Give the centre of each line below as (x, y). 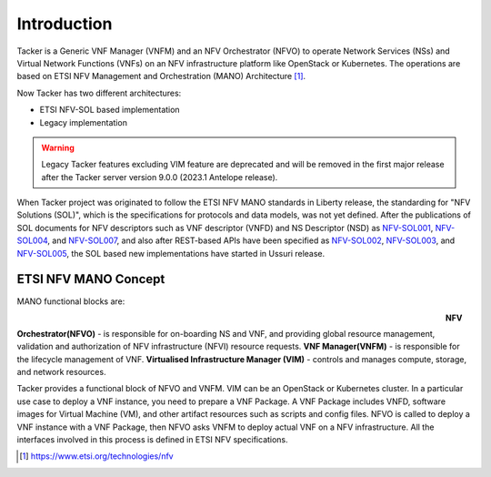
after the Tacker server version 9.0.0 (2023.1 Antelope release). (160, 177)
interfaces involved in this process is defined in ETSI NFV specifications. (152, 440)
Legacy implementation (83, 122)
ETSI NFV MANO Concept (91, 279)
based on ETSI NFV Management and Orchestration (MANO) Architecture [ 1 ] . (161, 76)
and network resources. (61, 372)
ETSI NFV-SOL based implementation (110, 110)
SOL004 (32, 240)
